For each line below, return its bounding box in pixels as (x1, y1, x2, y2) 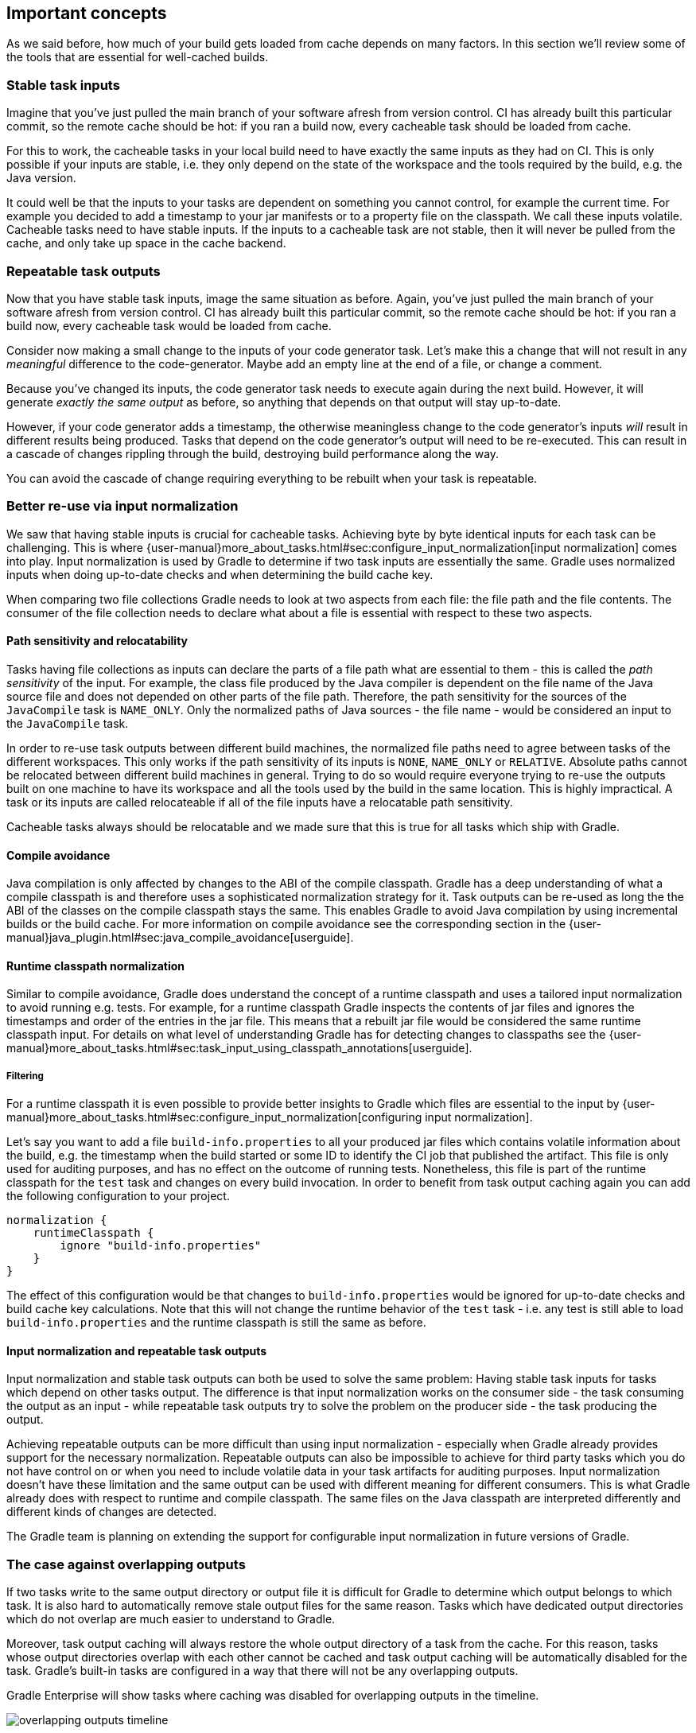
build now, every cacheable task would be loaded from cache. (6, 318, 332, 332)
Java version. (6, 171, 76, 185)
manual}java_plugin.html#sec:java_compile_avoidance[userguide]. (6, 931, 354, 945)
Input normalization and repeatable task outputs (6, 1343, 267, 1358)
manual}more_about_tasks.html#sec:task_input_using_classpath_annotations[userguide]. (6, 1041, 472, 1055)
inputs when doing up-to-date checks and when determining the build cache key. (6, 567, 434, 581)
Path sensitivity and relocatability (6, 634, 188, 648)
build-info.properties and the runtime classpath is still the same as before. (6, 1315, 426, 1330)
